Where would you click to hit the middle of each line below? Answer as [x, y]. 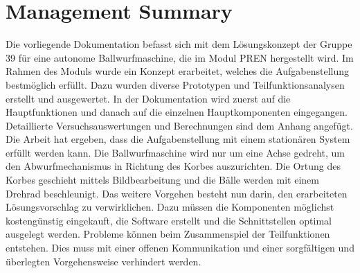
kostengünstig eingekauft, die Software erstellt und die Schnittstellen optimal [169, 220]
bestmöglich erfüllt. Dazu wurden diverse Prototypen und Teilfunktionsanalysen [175, 84]
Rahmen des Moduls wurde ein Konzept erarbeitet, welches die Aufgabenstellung [178, 71]
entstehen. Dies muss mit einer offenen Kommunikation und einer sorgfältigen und [180, 248]
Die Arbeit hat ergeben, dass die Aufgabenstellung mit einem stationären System [178, 139]
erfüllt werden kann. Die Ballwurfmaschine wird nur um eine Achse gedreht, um [175, 152]
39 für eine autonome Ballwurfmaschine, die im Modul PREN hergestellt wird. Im [180, 57]
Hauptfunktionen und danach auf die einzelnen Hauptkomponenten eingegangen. [177, 112]
